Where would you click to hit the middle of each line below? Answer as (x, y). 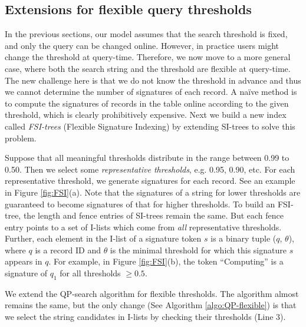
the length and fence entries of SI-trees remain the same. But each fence (154, 215)
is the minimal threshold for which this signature (198, 250)
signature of (26, 273)
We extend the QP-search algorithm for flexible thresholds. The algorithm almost (152, 293)
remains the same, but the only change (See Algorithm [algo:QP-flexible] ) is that (151, 305)
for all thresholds (90, 273)
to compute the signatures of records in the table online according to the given (147, 103)
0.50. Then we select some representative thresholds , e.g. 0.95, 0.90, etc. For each (150, 169)
